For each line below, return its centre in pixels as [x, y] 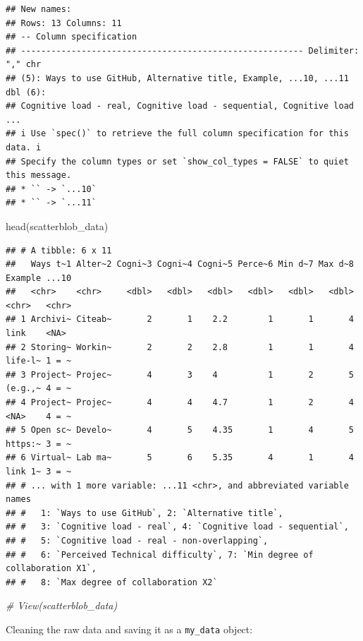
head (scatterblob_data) [57, 226]
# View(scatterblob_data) [62, 605]
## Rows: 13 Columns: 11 [64, 23]
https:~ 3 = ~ [39, 444]
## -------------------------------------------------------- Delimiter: [183, 50]
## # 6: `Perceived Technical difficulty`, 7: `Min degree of [160, 555]
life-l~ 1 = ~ [39, 361]
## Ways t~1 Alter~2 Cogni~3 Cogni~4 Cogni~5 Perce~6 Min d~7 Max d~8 [180, 264]
